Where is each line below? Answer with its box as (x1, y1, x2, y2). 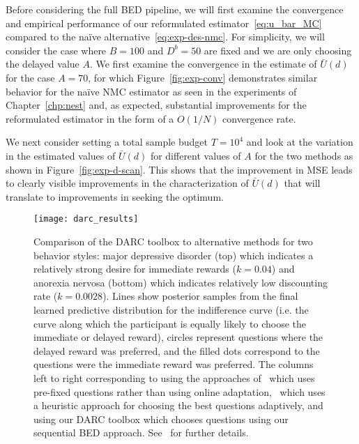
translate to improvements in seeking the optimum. (6, 189, 224, 204)
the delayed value (6, 56, 79, 71)
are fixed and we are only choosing (204, 43, 352, 57)
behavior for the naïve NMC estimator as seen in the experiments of (6, 84, 297, 98)
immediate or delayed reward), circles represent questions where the (33, 330, 323, 344)
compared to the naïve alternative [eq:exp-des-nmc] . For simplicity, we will (6, 29, 325, 44)
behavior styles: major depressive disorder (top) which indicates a (33, 247, 314, 262)
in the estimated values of (6, 148, 116, 162)
